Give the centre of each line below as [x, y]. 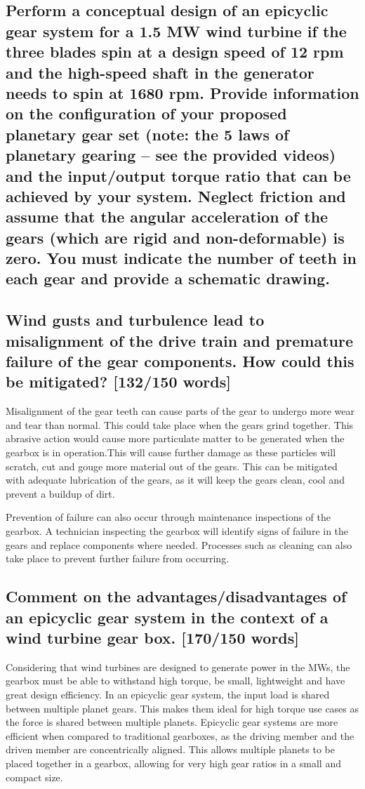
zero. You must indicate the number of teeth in [181, 258]
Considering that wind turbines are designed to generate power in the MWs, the [178, 667]
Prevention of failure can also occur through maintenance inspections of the [168, 517]
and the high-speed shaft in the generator [160, 72]
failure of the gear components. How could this [180, 361]
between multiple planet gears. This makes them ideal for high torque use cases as [182, 708]
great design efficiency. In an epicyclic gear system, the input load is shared [168, 694]
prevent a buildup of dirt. [60, 493]
